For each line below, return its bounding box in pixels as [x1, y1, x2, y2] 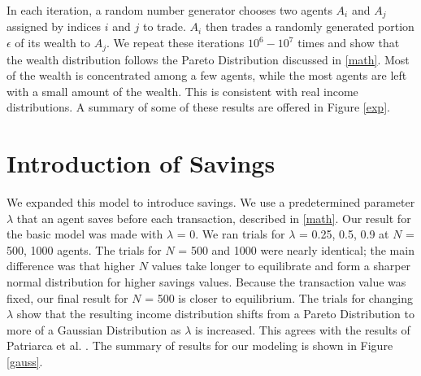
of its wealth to [15, 34, 90, 51]
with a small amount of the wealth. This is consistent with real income [7, 82, 358, 99]
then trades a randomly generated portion [205, 18, 414, 35]
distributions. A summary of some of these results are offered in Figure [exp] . [7, 98, 390, 116]
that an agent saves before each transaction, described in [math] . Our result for [16, 209, 411, 226]
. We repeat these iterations [106, 34, 245, 51]
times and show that [297, 34, 400, 51]
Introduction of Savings [7, 146, 276, 180]
